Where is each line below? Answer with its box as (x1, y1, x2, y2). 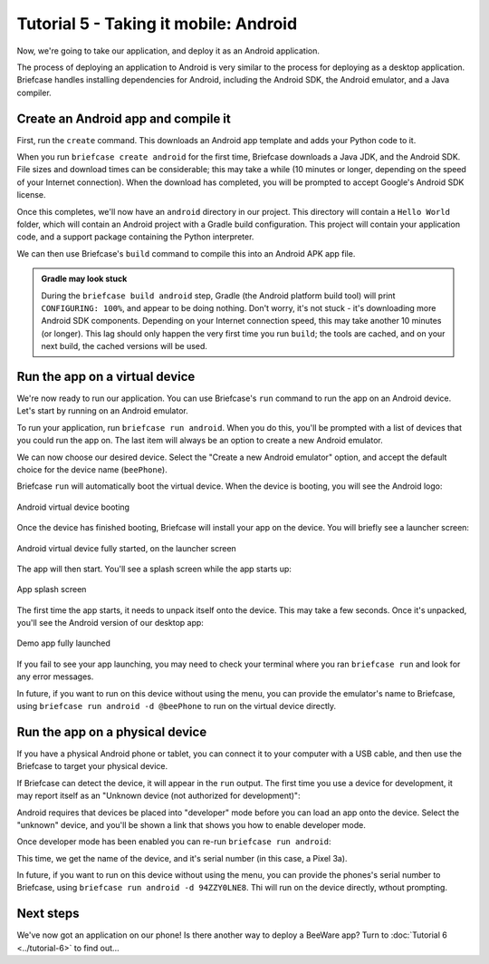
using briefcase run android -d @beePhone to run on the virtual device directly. (16, 701, 337, 712)
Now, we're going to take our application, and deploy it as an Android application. (16, 45, 321, 56)
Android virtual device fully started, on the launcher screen (16, 542, 237, 553)
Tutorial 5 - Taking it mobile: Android (16, 14, 298, 34)
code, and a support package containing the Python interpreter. (16, 231, 254, 242)
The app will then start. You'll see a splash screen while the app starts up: (16, 563, 292, 574)
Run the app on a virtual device (16, 368, 196, 385)
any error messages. (16, 671, 94, 682)
